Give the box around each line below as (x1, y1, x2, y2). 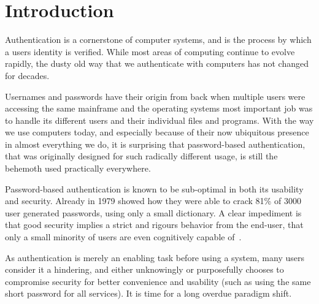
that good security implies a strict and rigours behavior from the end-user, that (5, 218, 304, 231)
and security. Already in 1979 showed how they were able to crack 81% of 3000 (5, 194, 301, 207)
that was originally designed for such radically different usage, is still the (5, 150, 278, 162)
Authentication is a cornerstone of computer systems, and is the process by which (5, 33, 312, 46)
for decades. (5, 69, 50, 82)
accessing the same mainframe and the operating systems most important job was (5, 102, 313, 115)
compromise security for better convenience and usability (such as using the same (5, 275, 311, 287)
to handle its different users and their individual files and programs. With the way (5, 113, 314, 126)
